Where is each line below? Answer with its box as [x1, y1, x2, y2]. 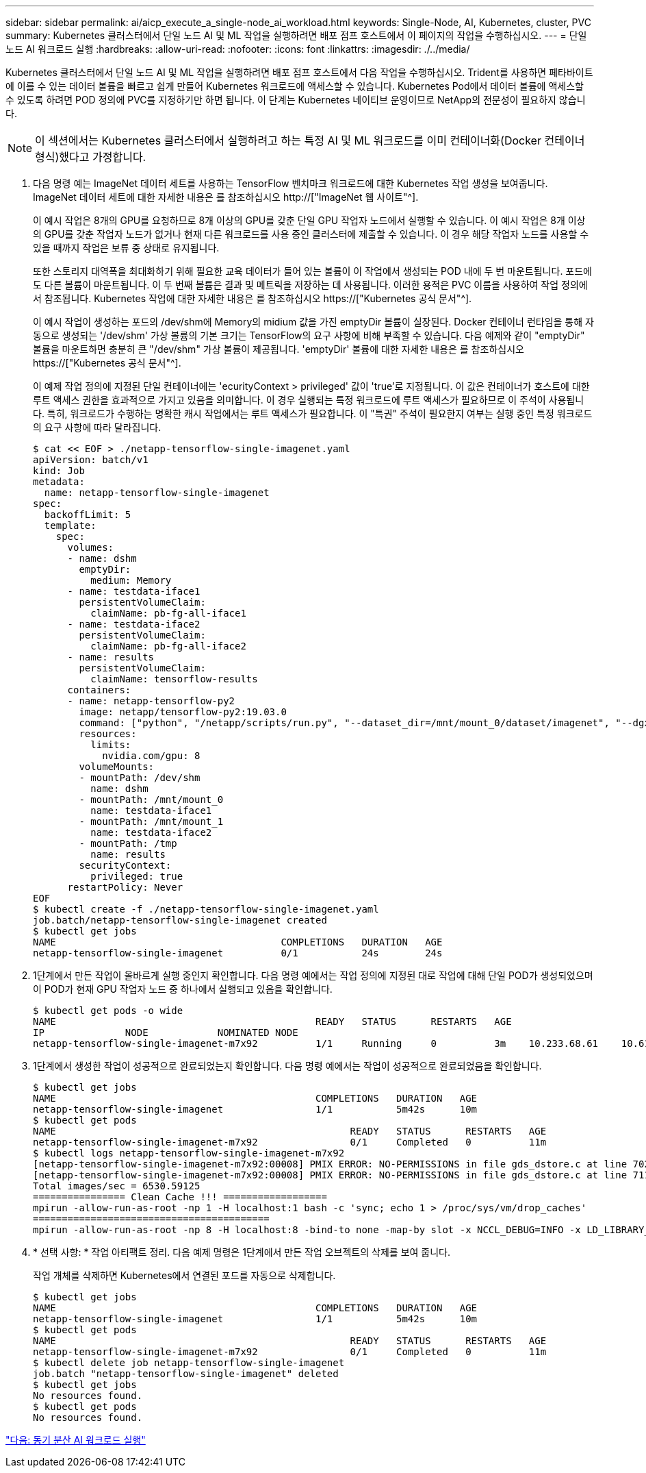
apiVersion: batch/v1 [33, 454, 148, 465]
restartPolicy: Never [67, 882, 183, 893]
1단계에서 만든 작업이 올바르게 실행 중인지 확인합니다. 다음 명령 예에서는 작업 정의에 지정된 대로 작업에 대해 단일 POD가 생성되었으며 [33, 969, 593, 981]
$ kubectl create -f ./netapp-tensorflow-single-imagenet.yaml [33, 904, 379, 915]
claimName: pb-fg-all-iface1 [90, 608, 246, 619]
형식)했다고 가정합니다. [35, 150, 146, 164]
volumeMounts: [79, 761, 155, 772]
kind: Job [33, 465, 85, 476]
